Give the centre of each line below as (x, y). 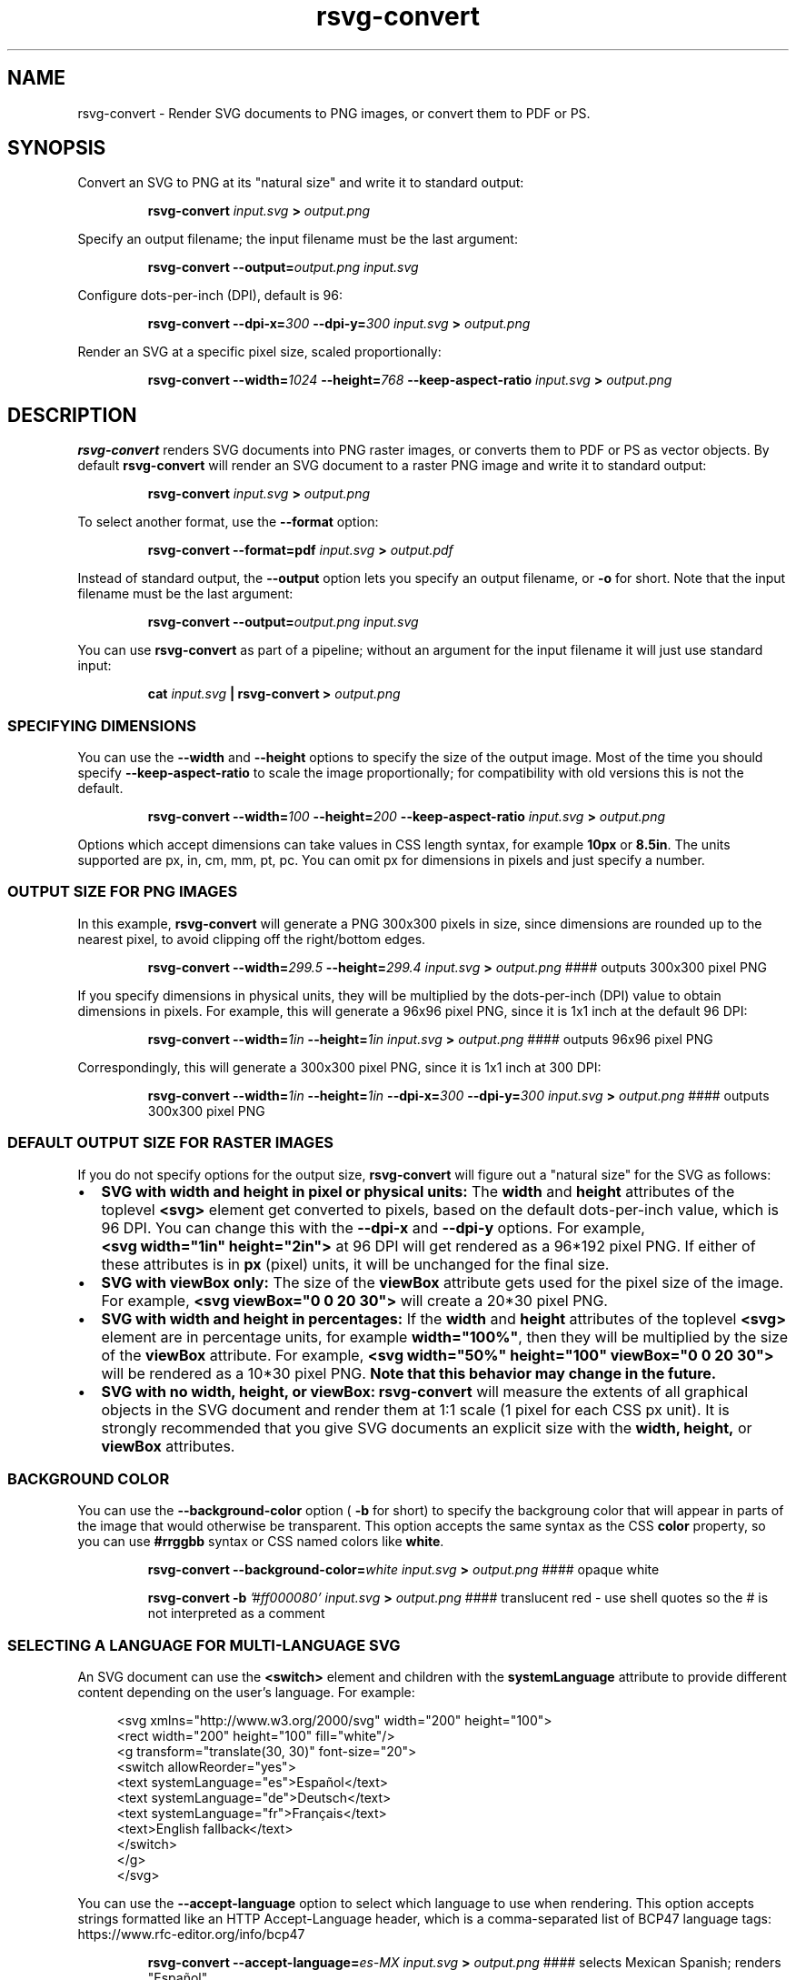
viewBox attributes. (168, 1446)
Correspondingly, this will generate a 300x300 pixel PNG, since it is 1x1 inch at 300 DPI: (339, 1067)
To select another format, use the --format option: (228, 522)
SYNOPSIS (57, 148)
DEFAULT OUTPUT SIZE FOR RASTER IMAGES (171, 1143)
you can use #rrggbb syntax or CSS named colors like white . (261, 1542)
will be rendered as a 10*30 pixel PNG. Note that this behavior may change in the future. (409, 1373)
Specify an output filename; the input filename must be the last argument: (298, 239)
